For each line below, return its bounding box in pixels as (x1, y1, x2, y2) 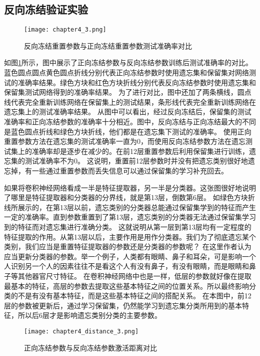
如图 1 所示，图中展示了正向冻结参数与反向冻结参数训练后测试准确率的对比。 (4, 57, 252, 68)
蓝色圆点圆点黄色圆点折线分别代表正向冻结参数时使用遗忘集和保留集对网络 (4, 67, 249, 78)
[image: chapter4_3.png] (24, 26, 106, 34)
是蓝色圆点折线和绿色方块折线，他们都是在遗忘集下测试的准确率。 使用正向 (4, 126, 251, 136)
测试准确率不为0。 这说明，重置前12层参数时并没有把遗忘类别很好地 (24, 155, 248, 166)
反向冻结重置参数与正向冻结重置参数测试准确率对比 (24, 40, 192, 51)
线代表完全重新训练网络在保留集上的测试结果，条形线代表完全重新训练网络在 (4, 96, 256, 107)
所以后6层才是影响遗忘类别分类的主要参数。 (17, 310, 161, 320)
